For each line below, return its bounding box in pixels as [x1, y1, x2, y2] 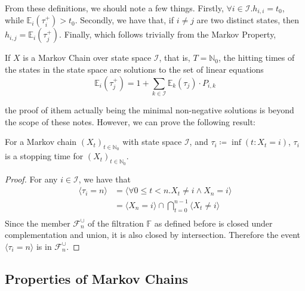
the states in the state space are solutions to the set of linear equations [5, 63, 264, 76]
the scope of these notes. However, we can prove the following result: [5, 115, 255, 128]
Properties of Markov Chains [5, 269, 189, 287]
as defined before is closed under [154, 216, 273, 229]
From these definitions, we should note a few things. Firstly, [5, 2, 224, 14]
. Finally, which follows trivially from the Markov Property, [59, 28, 276, 41]
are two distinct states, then [196, 14, 299, 26]
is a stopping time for [5, 150, 84, 162]
